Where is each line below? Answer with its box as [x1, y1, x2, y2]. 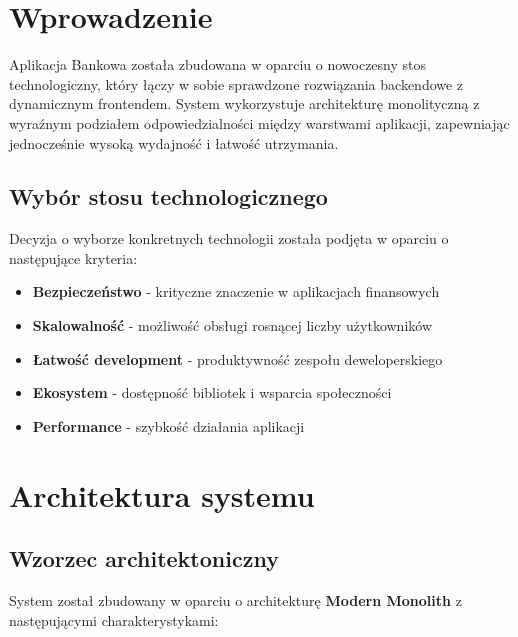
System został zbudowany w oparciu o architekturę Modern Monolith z [9, 590, 462, 611]
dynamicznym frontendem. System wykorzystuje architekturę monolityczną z [9, 93, 480, 114]
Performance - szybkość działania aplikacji [32, 415, 305, 436]
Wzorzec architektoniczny [9, 543, 279, 574]
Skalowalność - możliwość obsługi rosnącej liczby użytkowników [32, 315, 432, 336]
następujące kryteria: [9, 247, 138, 268]
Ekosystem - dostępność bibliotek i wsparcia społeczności [32, 382, 392, 403]
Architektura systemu [9, 474, 315, 515]
